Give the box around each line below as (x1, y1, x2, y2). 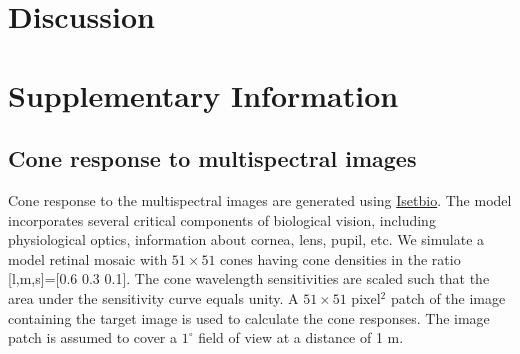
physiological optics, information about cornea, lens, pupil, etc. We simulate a (8, 229, 485, 250)
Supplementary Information (8, 74, 399, 115)
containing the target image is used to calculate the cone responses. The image (8, 307, 490, 328)
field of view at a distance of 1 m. (198, 327, 404, 348)
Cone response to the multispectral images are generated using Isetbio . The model (8, 189, 512, 210)
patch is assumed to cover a (8, 327, 178, 348)
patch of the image (390, 287, 506, 308)
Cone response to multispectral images (8, 143, 417, 174)
